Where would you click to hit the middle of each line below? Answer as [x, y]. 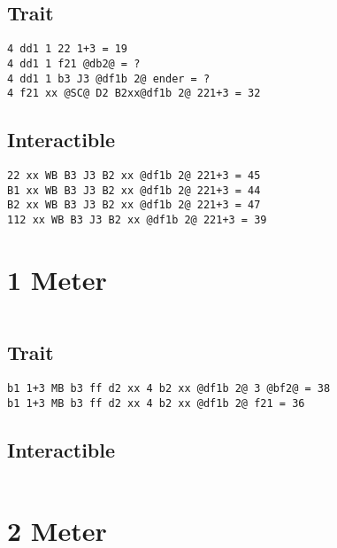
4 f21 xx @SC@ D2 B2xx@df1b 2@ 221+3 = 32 [134, 94]
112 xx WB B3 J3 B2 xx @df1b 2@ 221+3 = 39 [137, 220]
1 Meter [57, 279]
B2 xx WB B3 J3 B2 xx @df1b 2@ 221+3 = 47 [134, 205]
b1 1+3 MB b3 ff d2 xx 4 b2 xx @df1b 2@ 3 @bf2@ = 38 [169, 388]
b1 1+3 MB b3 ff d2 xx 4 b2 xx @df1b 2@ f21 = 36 [156, 403]
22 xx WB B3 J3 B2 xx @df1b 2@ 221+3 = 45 [134, 176]
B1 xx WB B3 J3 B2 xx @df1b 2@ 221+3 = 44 [134, 190]
